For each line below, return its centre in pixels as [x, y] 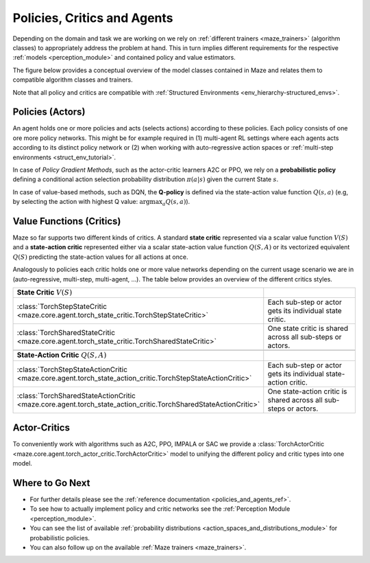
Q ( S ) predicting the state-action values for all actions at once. [100, 257]
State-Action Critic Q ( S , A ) [62, 355]
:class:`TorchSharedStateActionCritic [76, 395]
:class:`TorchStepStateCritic [62, 307]
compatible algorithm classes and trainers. [73, 80]
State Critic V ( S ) [45, 292]
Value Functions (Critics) [67, 221]
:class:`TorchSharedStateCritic [66, 333]
